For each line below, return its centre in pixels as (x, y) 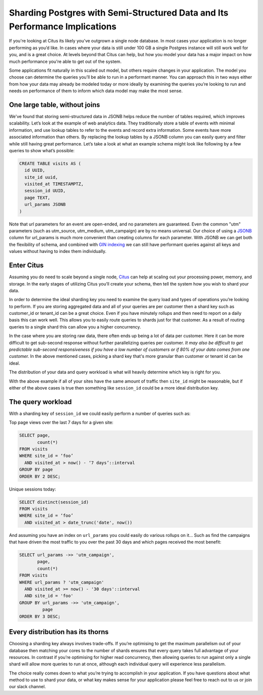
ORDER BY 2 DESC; (40, 476)
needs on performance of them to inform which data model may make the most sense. (96, 91)
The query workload (40, 402)
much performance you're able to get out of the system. (65, 61)
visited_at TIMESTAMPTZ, (54, 184)
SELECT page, (35, 435)
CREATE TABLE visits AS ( (50, 163)
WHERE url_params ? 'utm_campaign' (62, 582)
